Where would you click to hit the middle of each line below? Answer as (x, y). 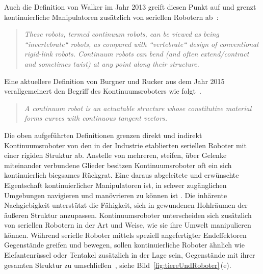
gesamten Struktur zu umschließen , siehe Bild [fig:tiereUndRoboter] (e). (118, 265)
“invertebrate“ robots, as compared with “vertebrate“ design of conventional (141, 44)
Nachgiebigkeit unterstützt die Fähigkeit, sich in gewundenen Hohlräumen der (126, 205)
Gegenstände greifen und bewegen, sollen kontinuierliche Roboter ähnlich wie (124, 245)
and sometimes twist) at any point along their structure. (112, 63)
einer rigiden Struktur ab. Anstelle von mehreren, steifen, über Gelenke (115, 155)
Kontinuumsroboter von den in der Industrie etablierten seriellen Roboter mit (125, 145)
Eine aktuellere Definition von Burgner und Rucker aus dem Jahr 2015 (114, 81)
